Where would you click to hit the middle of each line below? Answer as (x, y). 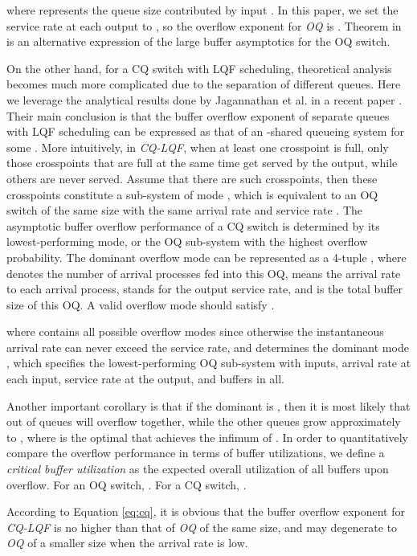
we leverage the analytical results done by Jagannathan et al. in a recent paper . (204, 99)
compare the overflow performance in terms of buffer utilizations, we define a (196, 453)
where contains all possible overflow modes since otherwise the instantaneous (195, 331)
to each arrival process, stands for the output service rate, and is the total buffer (205, 289)
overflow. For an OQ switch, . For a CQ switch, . (127, 484)
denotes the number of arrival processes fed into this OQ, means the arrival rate (204, 273)
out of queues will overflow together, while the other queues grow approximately (204, 421)
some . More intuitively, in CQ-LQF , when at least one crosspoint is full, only (198, 147)
